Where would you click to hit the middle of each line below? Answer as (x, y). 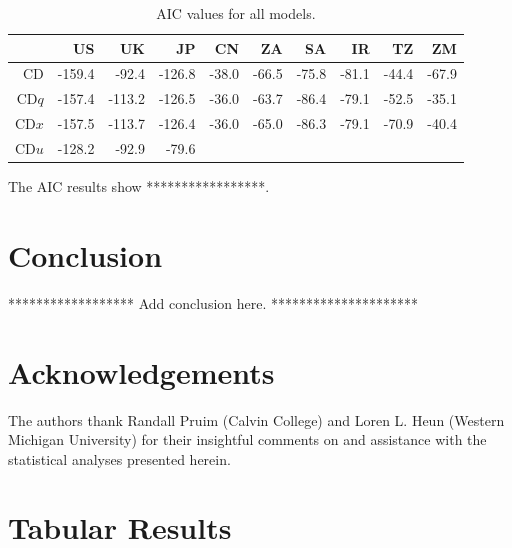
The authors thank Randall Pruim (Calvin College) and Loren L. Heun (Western (256, 419)
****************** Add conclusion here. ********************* (213, 302)
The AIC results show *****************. (139, 186)
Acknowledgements (141, 371)
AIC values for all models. (236, 13)
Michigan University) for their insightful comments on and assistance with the (247, 439)
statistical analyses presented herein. (119, 458)
